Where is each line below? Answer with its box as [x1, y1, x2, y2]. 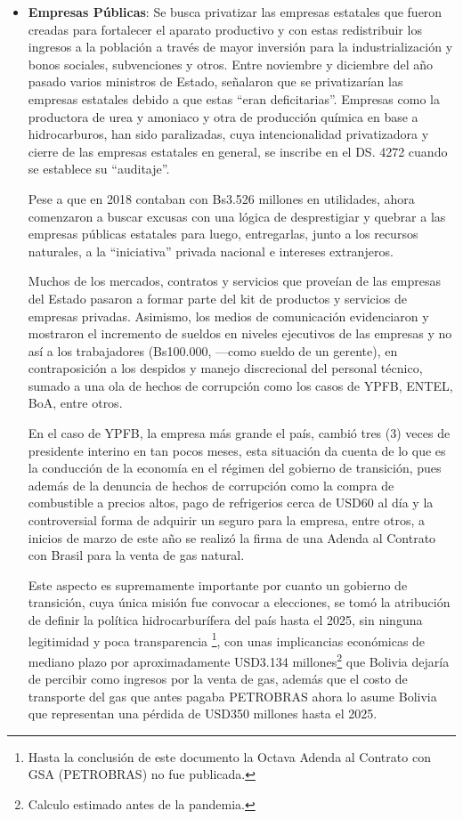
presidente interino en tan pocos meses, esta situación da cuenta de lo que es [28, 441, 446, 459]
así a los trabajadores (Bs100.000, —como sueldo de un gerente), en [28, 341, 398, 360]
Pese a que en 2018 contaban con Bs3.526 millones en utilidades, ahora [28, 189, 415, 207]
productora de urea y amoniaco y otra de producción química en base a [28, 107, 418, 126]
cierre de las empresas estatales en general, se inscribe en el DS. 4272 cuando [28, 142, 448, 160]
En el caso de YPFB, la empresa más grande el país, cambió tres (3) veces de [28, 424, 451, 442]
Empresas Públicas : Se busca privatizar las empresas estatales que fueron [28, 3, 443, 20]
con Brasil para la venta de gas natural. [28, 546, 245, 564]
